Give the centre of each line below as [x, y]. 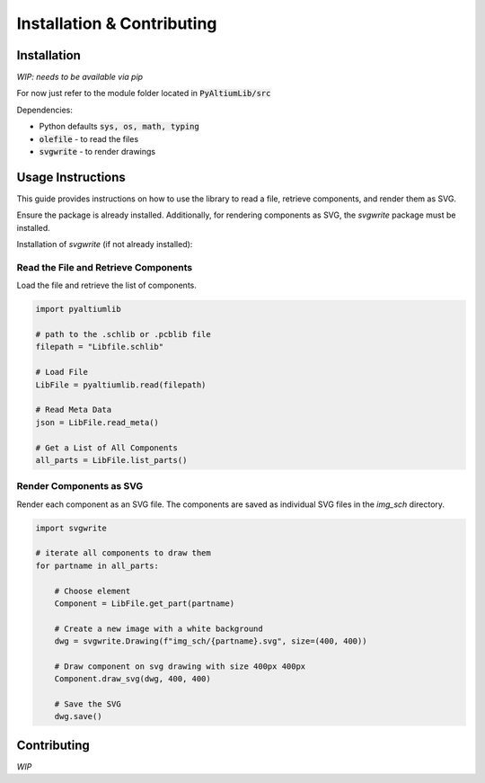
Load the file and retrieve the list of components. [106, 285]
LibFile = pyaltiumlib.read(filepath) [121, 385]
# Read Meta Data [74, 410]
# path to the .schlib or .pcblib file [123, 334]
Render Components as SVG [80, 486]
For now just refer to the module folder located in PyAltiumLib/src [144, 93]
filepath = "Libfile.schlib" [100, 347]
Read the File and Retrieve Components [105, 267]
